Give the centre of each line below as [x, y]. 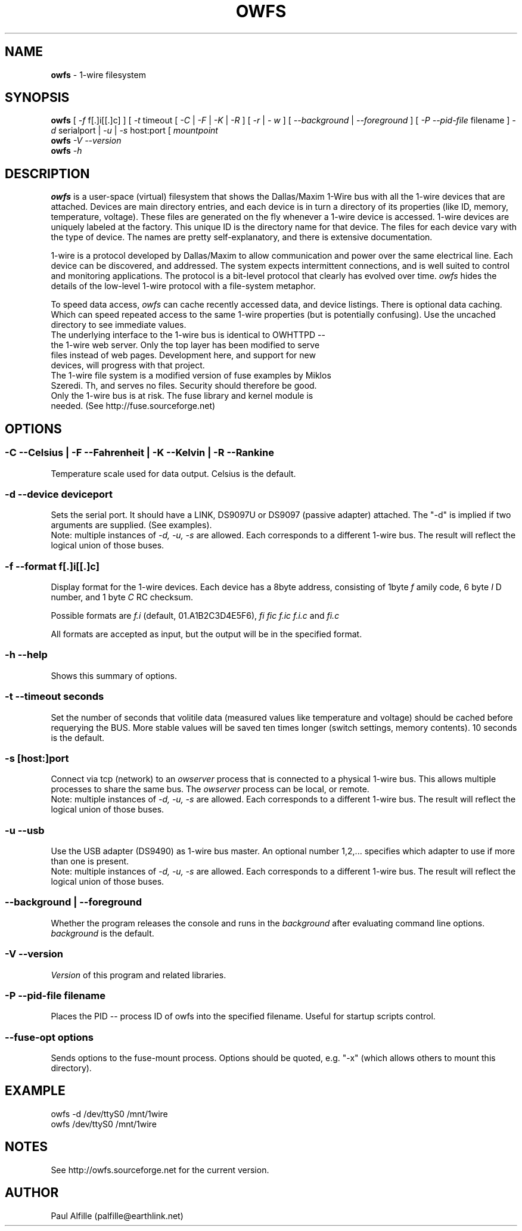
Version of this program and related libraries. [139, 975]
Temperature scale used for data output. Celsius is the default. [173, 473]
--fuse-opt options [49, 1037]
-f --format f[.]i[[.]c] [52, 566]
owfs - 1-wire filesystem [98, 75]
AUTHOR [32, 1193]
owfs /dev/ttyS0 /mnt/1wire [104, 1124]
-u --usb [25, 830]
